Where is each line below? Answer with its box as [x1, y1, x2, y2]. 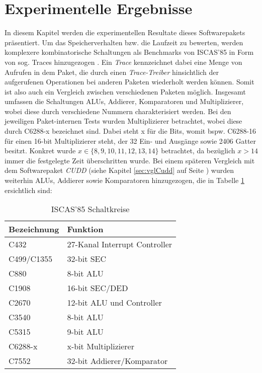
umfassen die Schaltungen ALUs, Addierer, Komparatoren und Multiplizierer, [5, 96, 244, 107]
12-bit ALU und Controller [67, 297, 162, 309]
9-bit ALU [67, 326, 104, 338]
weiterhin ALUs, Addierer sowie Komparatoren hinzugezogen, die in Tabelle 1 [5, 175, 244, 185]
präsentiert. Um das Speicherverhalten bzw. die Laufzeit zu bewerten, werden [5, 37, 243, 47]
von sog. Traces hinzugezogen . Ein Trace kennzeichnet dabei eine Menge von [5, 56, 242, 67]
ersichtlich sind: [5, 184, 52, 195]
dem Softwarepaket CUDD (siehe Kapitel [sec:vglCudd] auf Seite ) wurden [5, 165, 234, 175]
